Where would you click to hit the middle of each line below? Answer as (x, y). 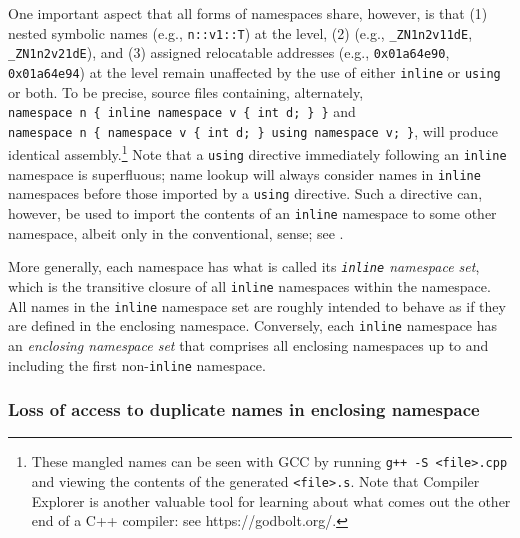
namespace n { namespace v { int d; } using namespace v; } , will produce (253, 130)
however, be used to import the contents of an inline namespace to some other (252, 213)
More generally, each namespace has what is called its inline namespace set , (244, 266)
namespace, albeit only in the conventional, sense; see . (176, 232)
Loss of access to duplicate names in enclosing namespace (244, 409)
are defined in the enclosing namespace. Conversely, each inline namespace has (253, 325)
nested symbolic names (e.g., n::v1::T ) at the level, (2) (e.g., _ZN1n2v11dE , (240, 32)
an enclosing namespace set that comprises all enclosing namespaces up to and (248, 344)
